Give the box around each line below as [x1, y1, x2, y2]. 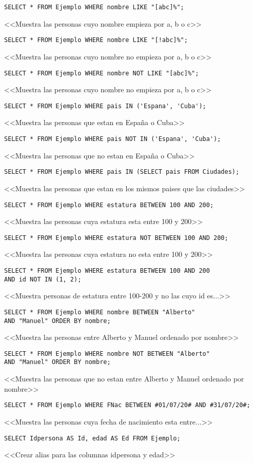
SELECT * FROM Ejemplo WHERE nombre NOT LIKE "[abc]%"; [4, 69, 199, 77]
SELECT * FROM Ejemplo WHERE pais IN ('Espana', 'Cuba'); [4, 102, 206, 110]
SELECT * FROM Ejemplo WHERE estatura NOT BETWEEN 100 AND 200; [4, 234, 228, 241]
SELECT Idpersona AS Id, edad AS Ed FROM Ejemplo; [4, 434, 181, 442]
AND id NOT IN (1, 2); [4, 275, 82, 283]
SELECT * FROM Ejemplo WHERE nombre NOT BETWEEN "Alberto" [4, 350, 210, 357]
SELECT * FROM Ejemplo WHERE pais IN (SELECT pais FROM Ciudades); [4, 168, 240, 176]
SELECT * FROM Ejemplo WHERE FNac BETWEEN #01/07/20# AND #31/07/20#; [4, 401, 250, 409]
